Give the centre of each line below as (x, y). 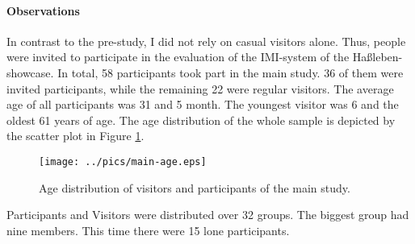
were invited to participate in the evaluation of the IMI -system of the (178, 57)
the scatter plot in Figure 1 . (75, 136)
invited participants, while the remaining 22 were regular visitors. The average (200, 88)
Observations (43, 10)
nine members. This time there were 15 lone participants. (148, 230)
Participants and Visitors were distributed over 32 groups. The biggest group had (208, 215)
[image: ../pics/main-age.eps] (123, 161)
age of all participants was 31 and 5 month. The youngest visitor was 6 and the (203, 104)
